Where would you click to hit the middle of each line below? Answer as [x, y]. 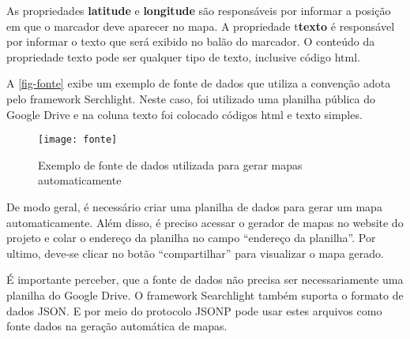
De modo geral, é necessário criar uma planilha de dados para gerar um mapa [194, 207]
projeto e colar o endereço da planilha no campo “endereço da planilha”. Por [191, 238]
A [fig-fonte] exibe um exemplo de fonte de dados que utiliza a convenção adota [199, 83]
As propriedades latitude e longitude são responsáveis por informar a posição [199, 10]
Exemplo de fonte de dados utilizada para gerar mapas [170, 164]
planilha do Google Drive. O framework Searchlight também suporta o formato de [205, 294]
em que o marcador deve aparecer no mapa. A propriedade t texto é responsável [201, 26]
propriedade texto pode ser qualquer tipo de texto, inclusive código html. [183, 56]
